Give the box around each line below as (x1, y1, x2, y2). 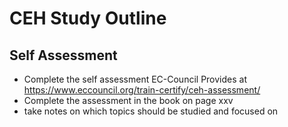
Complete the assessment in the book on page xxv (23, 95, 234, 106)
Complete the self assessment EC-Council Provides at (23, 73, 247, 85)
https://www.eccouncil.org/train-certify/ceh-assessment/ (23, 84, 261, 96)
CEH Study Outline (9, 7, 167, 30)
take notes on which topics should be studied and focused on (23, 105, 279, 117)
